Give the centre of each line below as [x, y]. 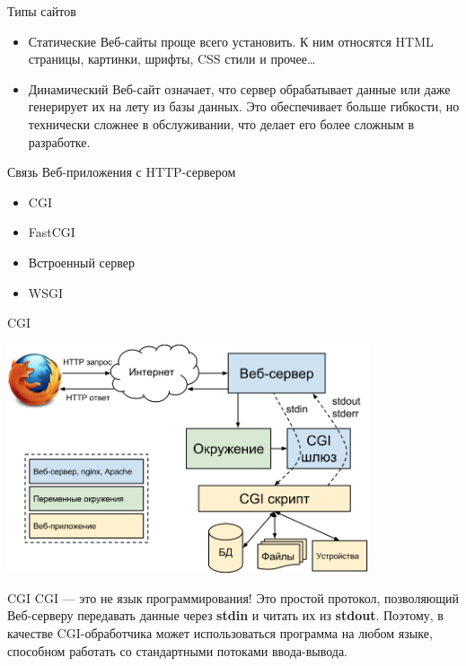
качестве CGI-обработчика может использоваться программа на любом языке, [220, 633]
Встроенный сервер [81, 262]
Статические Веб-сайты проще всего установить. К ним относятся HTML [231, 41]
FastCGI [52, 232]
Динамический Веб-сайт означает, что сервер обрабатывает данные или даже [239, 88]
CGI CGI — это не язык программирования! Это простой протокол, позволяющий [233, 597]
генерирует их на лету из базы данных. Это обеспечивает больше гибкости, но [244, 106]
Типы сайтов [42, 11]
